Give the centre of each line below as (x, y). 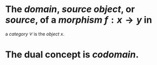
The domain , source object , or (70, 9)
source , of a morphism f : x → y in (79, 20)
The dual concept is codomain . (72, 55)
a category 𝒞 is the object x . (35, 34)
